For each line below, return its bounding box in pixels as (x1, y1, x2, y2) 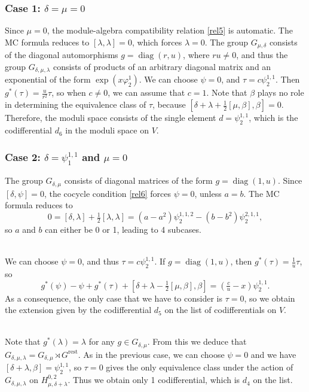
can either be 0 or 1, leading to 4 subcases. (45, 223, 201, 236)
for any (88, 335, 115, 348)
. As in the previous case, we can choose (78, 348, 225, 360)
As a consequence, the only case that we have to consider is (5, 291, 222, 304)
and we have (250, 348, 296, 360)
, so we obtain (244, 291, 295, 304)
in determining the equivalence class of (5, 98, 146, 111)
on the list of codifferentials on (164, 303, 277, 316)
